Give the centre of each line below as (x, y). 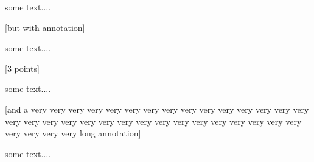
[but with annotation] (45, 27)
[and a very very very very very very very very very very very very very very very (157, 109)
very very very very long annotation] (73, 133)
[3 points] (22, 68)
